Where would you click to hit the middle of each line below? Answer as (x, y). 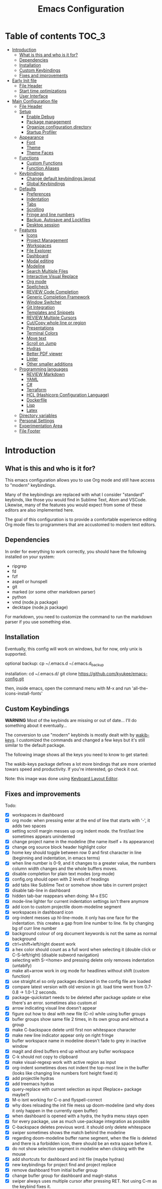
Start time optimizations (43, 91)
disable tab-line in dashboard (41, 890)
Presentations (40, 328)
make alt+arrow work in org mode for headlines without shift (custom (81, 971)
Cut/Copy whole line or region (56, 322)
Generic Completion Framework (58, 297)
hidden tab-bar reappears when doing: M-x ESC (60, 896)
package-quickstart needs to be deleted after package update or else (81, 997)
